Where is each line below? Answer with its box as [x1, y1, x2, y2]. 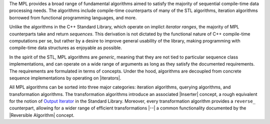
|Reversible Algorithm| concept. [9, 112, 74, 118]
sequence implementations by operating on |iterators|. [9, 75, 121, 81]
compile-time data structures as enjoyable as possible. [9, 45, 122, 51]
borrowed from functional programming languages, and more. [9, 14, 137, 20]
